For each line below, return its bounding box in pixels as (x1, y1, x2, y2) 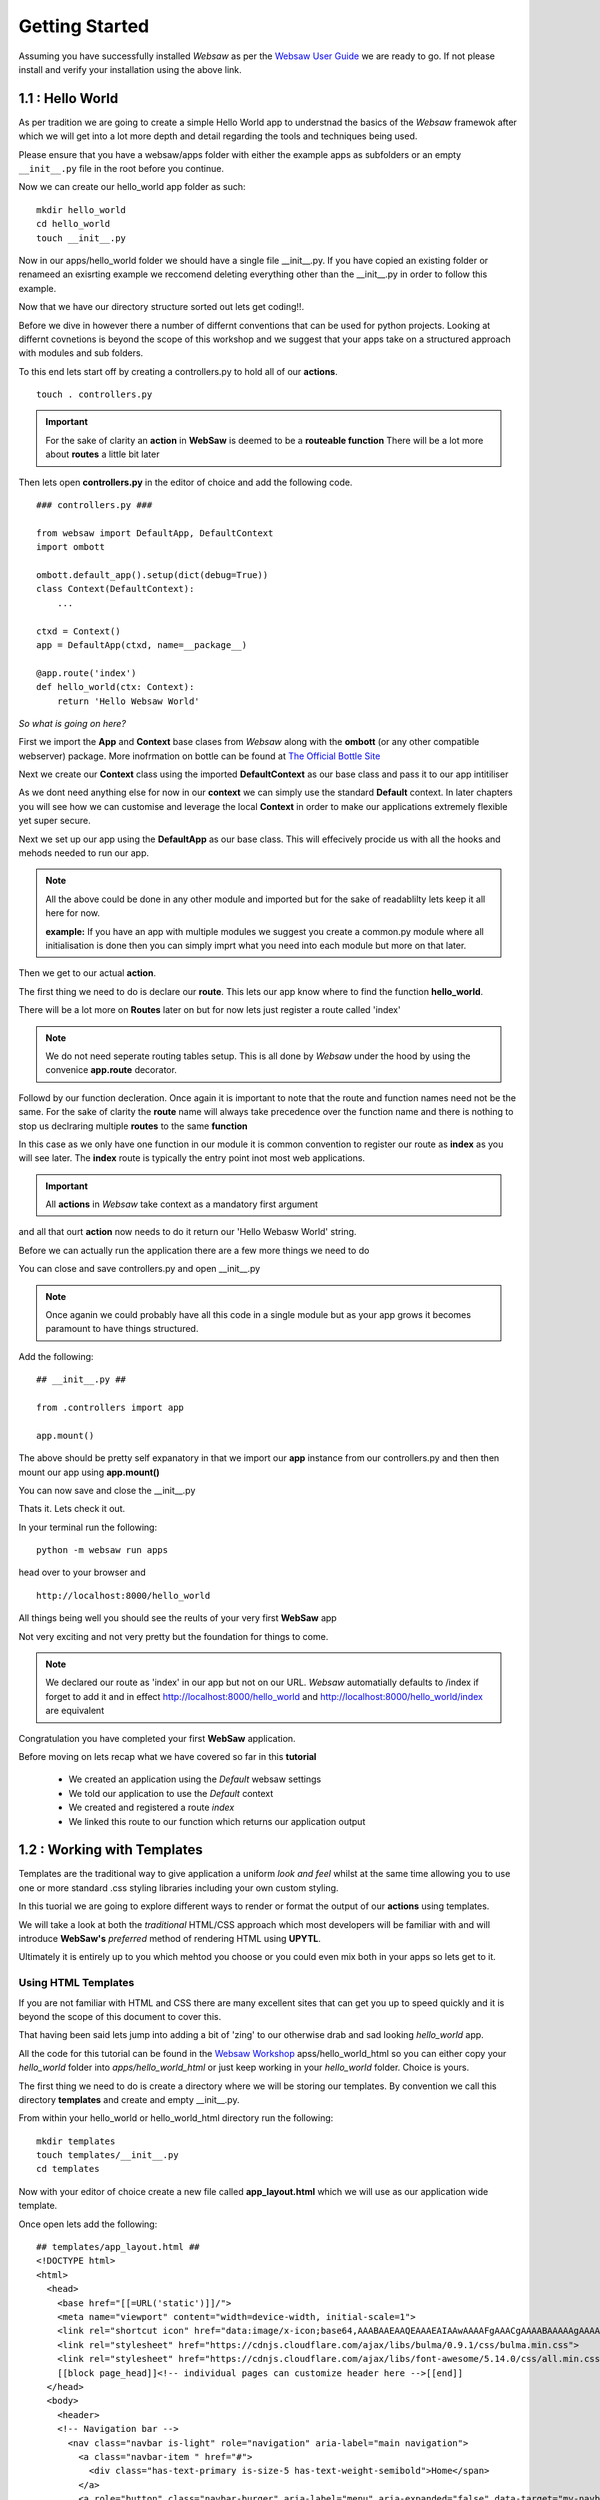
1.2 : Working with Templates (18, 1841, 204, 1859)
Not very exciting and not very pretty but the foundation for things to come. (18, 1630, 329, 1642)
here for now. (45, 907, 100, 919)
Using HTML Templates (18, 1976, 135, 1990)
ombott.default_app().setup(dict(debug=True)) (36, 570, 269, 580)
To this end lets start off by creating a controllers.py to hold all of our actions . (18, 365, 339, 377)
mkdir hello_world (36, 204, 127, 215)
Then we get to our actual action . (18, 967, 157, 979)
